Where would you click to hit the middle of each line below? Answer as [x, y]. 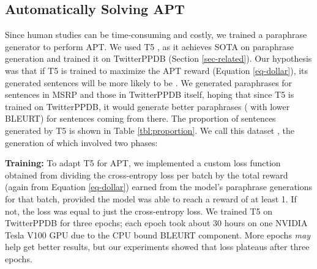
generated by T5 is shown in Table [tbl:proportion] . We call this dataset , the [150, 130]
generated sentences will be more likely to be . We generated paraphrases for [149, 82]
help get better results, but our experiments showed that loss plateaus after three [157, 247]
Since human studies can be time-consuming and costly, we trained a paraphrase [156, 35]
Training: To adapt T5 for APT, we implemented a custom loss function [143, 163]
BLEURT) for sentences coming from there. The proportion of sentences [140, 118]
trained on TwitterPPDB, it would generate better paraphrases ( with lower [147, 106]
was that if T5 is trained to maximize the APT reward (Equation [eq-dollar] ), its [157, 70]
